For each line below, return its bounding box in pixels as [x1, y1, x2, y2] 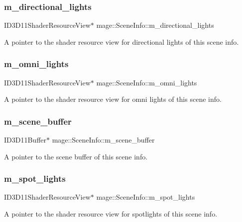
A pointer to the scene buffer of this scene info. [4, 151, 148, 161]
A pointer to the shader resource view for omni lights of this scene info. [4, 94, 222, 104]
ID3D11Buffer [4, 135, 47, 145]
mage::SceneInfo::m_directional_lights [96, 20, 214, 30]
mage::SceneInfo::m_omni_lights [96, 77, 197, 87]
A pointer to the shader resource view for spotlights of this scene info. [4, 209, 218, 219]
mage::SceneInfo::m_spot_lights [96, 192, 195, 202]
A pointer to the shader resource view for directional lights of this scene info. [4, 36, 239, 47]
